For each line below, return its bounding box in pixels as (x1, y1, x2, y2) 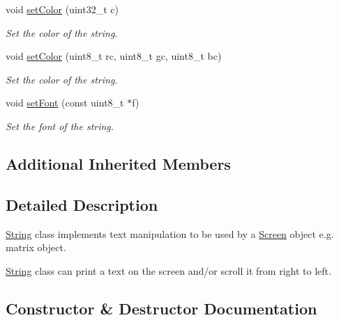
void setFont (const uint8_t (6, 95, 124, 110)
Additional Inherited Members (6, 152, 231, 174)
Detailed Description (6, 193, 158, 215)
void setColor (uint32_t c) (6, 2, 119, 16)
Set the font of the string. (6, 118, 114, 133)
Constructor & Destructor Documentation (6, 297, 317, 319)
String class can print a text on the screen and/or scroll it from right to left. (6, 263, 331, 278)
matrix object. (6, 240, 66, 255)
